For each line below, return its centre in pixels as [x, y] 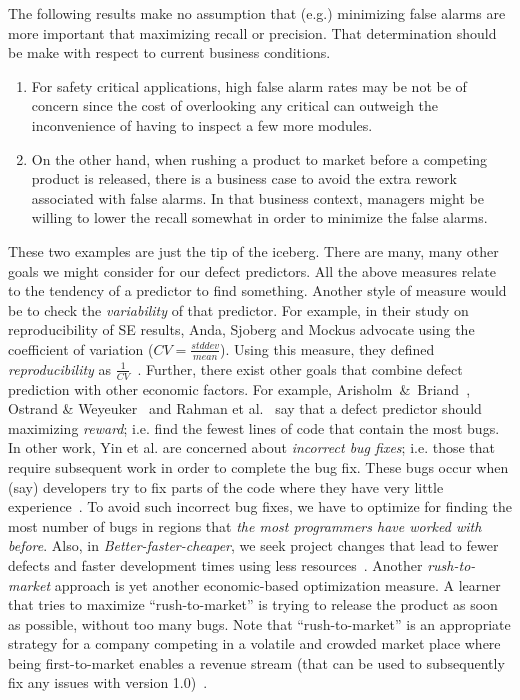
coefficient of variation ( [81, 348]
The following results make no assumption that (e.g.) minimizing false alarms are [257, 13]
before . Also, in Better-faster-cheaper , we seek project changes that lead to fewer [253, 545]
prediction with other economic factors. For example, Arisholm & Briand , [239, 388]
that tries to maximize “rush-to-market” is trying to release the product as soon [253, 604]
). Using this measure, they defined [327, 348]
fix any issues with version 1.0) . [108, 682]
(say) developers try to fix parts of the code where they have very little [226, 486]
